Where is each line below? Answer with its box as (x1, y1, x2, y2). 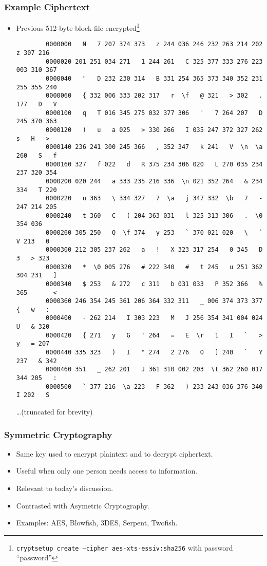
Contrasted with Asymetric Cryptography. (16, 500, 149, 511)
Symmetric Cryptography (4, 428, 112, 441)
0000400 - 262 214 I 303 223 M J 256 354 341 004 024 (46, 314, 263, 322)
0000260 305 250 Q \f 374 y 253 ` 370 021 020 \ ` (46, 229, 263, 236)
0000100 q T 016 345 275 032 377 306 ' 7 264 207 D (46, 109, 263, 117)
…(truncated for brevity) (16, 406, 93, 417)
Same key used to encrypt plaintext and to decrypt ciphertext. (16, 448, 213, 459)
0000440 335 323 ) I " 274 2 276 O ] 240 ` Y (46, 349, 263, 356)
